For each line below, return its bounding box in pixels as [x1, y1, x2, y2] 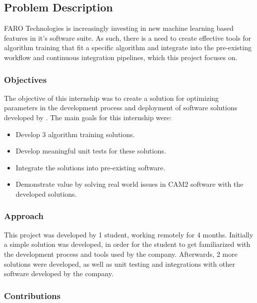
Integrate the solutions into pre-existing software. [15, 162, 165, 172]
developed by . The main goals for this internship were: [4, 112, 172, 122]
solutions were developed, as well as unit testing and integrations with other [4, 258, 235, 269]
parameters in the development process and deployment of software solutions [4, 102, 237, 113]
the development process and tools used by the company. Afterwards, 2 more [4, 248, 238, 259]
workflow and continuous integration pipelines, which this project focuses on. [4, 52, 238, 62]
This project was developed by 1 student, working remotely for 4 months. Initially [4, 229, 254, 239]
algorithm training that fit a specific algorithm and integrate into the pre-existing [4, 42, 252, 53]
